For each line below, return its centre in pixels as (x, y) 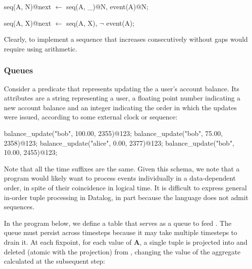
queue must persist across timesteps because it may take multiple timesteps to (121, 232)
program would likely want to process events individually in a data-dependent (120, 178)
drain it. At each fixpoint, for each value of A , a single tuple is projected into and (126, 242)
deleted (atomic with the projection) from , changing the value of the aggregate (122, 251)
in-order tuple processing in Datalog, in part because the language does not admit (126, 197)
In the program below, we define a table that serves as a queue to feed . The (118, 223)
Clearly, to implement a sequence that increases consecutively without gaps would (126, 39)
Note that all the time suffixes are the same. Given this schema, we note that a (122, 168)
